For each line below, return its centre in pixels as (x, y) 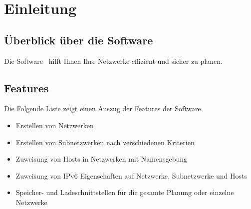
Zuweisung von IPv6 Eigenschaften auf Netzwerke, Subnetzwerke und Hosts (131, 175)
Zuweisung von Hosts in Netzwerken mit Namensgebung (102, 159)
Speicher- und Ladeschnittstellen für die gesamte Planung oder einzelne (125, 192)
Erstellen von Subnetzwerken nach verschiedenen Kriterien (105, 142)
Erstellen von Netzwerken (55, 125)
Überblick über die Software (79, 40)
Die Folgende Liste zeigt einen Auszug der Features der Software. (104, 108)
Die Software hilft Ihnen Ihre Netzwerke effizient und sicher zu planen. (113, 61)
